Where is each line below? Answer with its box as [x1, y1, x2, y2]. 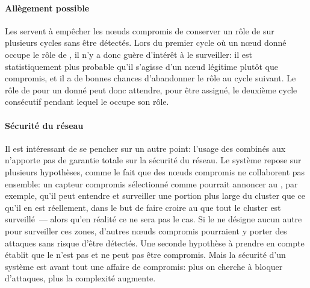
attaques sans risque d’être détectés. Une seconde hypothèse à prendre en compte [5, 236, 305, 249]
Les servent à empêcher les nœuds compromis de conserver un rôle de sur [5, 24, 274, 37]
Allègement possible [5, 1, 90, 14]
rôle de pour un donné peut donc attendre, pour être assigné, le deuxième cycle [5, 83, 297, 96]
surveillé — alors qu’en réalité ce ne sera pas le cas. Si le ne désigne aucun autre [5, 213, 302, 225]
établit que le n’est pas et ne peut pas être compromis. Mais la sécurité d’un [5, 248, 286, 261]
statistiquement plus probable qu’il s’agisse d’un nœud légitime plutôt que [5, 60, 278, 72]
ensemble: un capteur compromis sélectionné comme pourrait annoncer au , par [5, 177, 298, 190]
